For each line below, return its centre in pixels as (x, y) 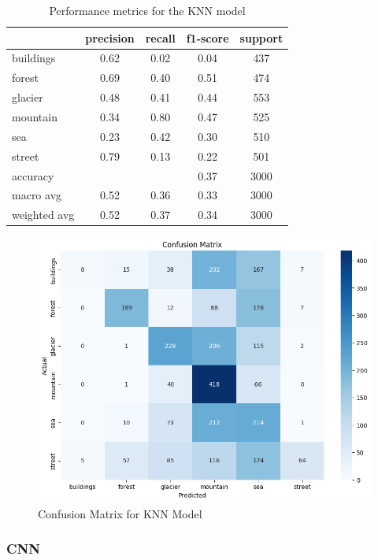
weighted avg (43, 215)
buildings (34, 58)
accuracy (33, 175)
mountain (35, 116)
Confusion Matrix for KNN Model (120, 513)
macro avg (37, 195)
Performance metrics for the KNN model (147, 10)
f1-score (208, 37)
